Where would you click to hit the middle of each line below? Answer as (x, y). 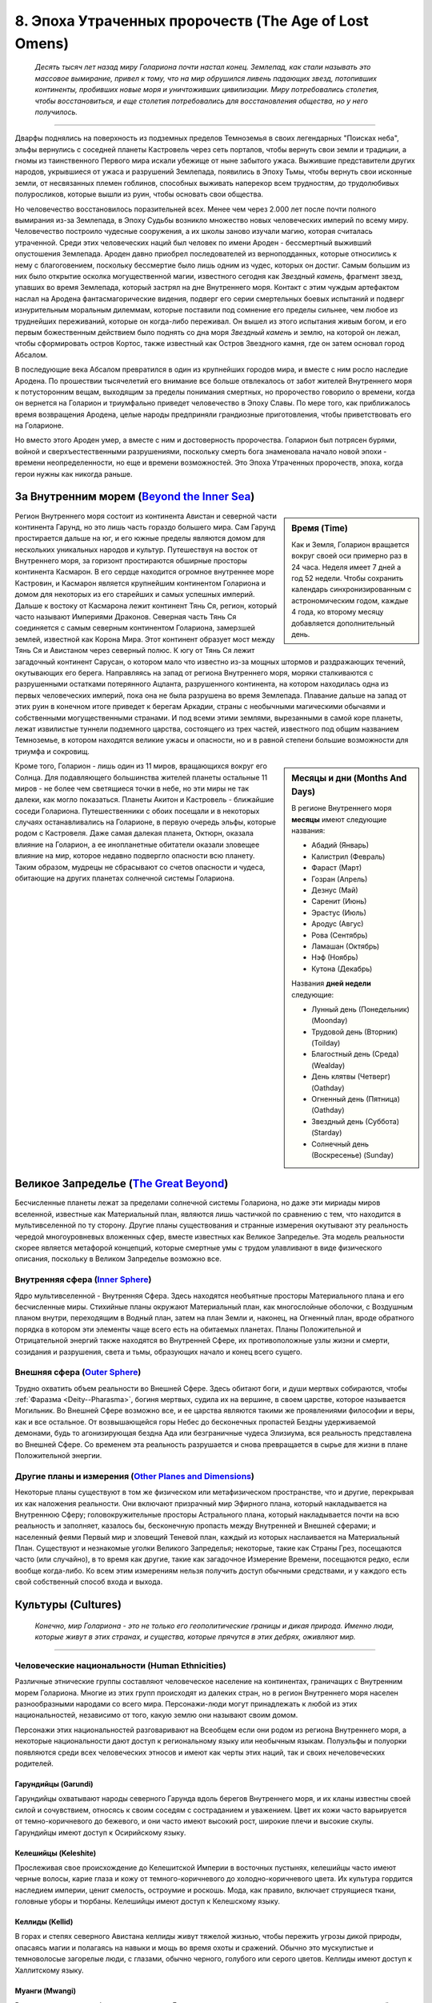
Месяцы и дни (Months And (349, 779)
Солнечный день (340, 1144)
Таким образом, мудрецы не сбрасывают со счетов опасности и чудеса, (140, 867)
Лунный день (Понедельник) (360, 1009)
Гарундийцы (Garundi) (54, 1783)
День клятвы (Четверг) (351, 1077)
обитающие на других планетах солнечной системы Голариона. (125, 878)
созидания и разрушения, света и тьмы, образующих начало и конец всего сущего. (159, 1352)
